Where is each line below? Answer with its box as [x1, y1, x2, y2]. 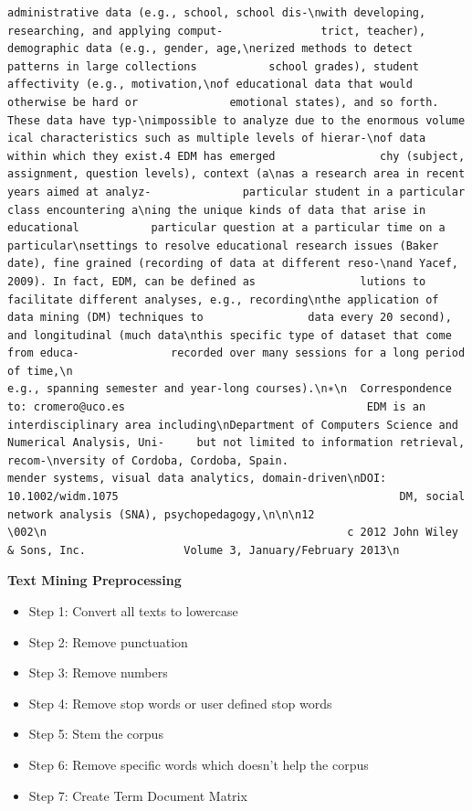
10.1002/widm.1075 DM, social [7, 490, 466, 504]
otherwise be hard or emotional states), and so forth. [7, 95, 439, 109]
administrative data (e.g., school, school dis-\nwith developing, [7, 6, 426, 19]
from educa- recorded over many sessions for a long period [7, 347, 466, 360]
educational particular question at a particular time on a [7, 221, 446, 235]
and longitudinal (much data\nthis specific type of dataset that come [7, 328, 452, 342]
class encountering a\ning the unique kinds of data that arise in [7, 203, 426, 217]
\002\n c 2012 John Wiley [7, 526, 458, 539]
